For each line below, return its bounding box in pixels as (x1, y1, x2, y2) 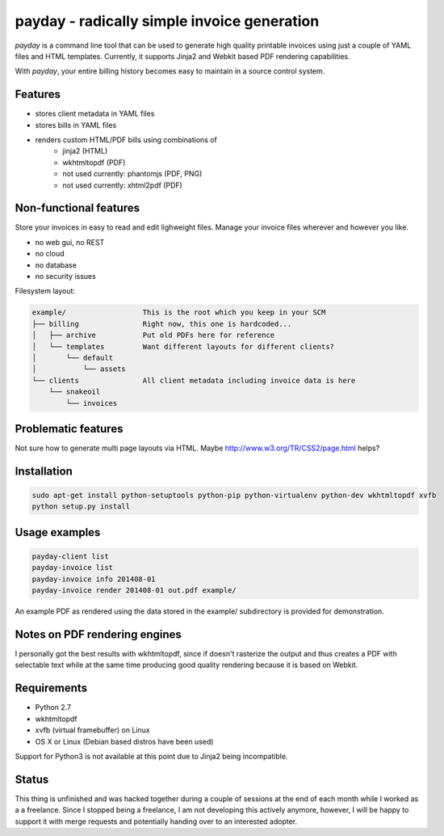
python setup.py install (31, 502, 131, 511)
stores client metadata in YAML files (35, 109, 155, 119)
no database (35, 260, 77, 270)
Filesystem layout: (15, 286, 76, 296)
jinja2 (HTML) (62, 146, 108, 156)
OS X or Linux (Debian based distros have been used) (35, 737, 214, 746)
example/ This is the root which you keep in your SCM (31, 308, 326, 317)
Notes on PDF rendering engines (15, 627, 182, 641)
